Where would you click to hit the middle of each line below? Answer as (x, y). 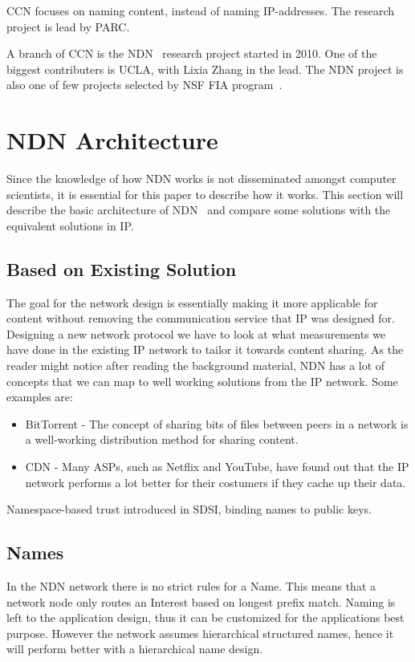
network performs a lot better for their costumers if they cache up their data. (216, 482)
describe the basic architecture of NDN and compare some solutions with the (199, 210)
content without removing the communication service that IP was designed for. (201, 318)
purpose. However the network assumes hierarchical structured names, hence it (200, 633)
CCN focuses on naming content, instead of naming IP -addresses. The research (201, 10)
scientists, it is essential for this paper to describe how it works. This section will (205, 194)
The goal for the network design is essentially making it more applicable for (192, 302)
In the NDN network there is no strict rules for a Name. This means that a (191, 586)
